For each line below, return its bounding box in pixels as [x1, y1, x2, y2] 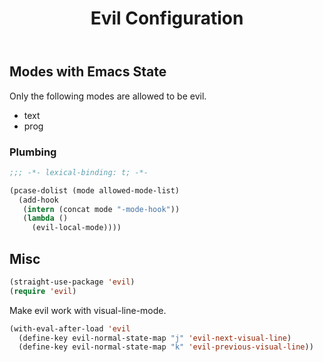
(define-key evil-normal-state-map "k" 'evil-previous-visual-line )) [18, 342, 314, 352]
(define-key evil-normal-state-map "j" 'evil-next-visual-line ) [18, 333, 292, 343]
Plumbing [9, 145, 57, 159]
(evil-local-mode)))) [31, 223, 122, 233]
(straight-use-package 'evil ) [9, 277, 136, 287]
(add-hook [18, 195, 59, 205]
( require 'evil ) [9, 286, 77, 296]
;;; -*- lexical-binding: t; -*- [9, 167, 149, 177]
